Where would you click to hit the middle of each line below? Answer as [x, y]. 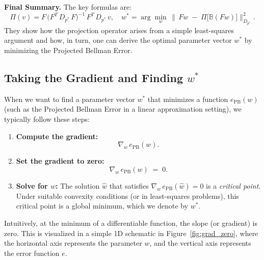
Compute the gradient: [57, 136]
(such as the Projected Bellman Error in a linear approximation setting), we [123, 109]
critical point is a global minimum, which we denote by [102, 206]
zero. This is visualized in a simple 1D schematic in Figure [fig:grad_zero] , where [131, 233]
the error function [32, 253]
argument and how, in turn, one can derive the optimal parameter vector [118, 40]
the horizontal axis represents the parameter [73, 243]
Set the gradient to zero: [60, 161]
